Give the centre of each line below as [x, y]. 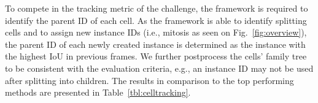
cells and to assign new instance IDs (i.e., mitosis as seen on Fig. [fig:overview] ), [156, 32]
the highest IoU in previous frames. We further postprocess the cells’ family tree [156, 56]
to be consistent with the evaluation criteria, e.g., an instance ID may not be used [159, 68]
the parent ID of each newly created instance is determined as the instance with [155, 44]
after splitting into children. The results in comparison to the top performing [149, 80]
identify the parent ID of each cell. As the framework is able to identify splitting [156, 20]
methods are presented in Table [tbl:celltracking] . [98, 92]
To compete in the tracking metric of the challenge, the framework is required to [157, 8]
